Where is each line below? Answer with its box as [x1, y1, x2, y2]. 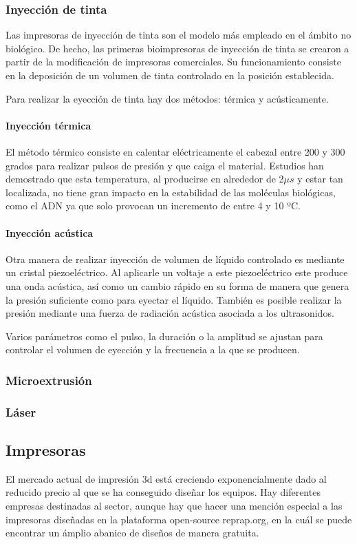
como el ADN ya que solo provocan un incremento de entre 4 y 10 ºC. [6, 198, 301, 213]
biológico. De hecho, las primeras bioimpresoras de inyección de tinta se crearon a [6, 41, 349, 55]
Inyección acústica [6, 225, 94, 240]
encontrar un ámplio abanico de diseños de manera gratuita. [6, 525, 259, 540]
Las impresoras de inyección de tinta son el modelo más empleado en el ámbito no [6, 28, 351, 42]
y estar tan [297, 171, 343, 186]
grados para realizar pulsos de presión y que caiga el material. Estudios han [6, 158, 324, 172]
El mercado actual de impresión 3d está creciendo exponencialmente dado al [6, 471, 327, 485]
